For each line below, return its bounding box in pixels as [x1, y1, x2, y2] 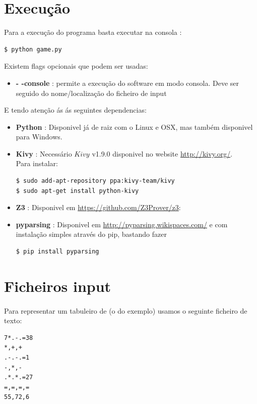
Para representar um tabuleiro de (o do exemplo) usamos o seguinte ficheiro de [4, 305, 247, 316]
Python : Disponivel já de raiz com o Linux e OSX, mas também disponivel [16, 121, 253, 132]
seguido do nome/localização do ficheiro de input [16, 87, 167, 98]
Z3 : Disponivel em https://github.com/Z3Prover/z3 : [16, 202, 181, 213]
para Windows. [16, 131, 62, 142]
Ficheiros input [4, 275, 111, 296]
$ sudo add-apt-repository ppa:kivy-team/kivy [16, 177, 175, 185]
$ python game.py [4, 45, 62, 53]
